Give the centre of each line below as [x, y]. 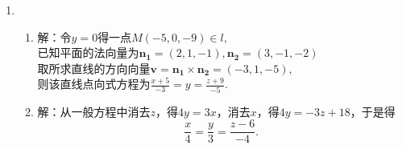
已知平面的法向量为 [88, 52]
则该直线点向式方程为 [94, 84]
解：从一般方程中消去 [94, 111]
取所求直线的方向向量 [94, 68]
